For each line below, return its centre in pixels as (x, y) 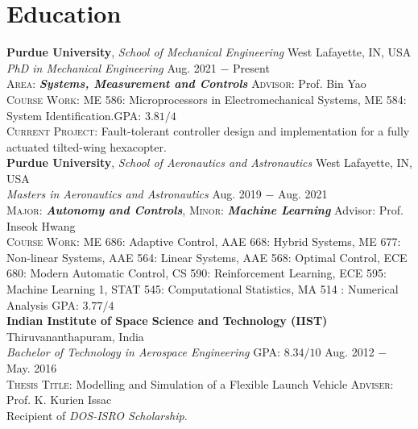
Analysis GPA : (43, 304)
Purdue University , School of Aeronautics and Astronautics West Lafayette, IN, (209, 162)
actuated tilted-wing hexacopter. (87, 146)
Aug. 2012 (350, 352)
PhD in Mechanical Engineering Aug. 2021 (112, 67)
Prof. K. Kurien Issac (59, 400)
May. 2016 (32, 368)
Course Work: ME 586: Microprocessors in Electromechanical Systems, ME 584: (207, 99)
